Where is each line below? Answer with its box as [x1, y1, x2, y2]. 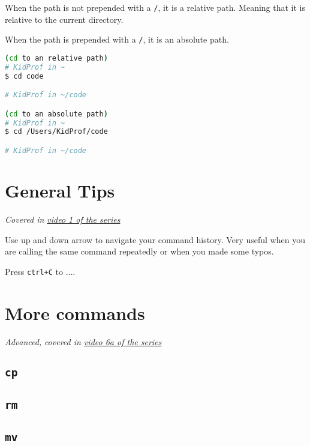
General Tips [5, 178, 115, 203]
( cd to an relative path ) [5, 53, 108, 62]
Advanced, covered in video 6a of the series [5, 335, 162, 348]
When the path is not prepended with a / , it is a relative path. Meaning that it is [5, 1, 306, 13]
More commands [5, 300, 145, 325]
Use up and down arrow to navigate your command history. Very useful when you [5, 233, 305, 246]
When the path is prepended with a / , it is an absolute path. [5, 33, 229, 46]
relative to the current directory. [5, 13, 124, 25]
